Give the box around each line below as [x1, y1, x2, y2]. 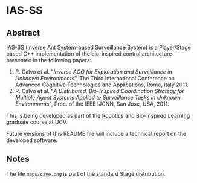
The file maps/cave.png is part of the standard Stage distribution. [6, 170, 166, 177]
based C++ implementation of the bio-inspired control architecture [6, 50, 172, 57]
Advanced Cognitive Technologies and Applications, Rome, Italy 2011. [15, 81, 189, 88]
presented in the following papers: [6, 57, 92, 63]
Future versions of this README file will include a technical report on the [6, 130, 187, 137]
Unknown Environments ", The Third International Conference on [15, 75, 175, 82]
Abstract [6, 28, 40, 38]
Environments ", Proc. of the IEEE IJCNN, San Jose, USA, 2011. [15, 100, 169, 108]
